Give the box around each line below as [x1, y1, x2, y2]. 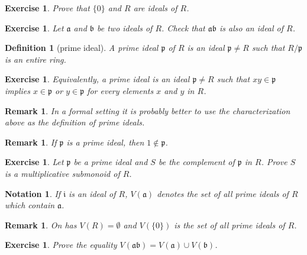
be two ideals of [97, 21, 153, 34]
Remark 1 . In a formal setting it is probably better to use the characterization [5, 104, 290, 117]
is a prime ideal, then [66, 135, 144, 148]
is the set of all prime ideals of [174, 218, 285, 231]
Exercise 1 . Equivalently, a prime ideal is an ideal [5, 73, 190, 85]
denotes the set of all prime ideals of [157, 187, 289, 199]
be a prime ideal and [73, 156, 148, 168]
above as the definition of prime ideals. [5, 116, 145, 128]
